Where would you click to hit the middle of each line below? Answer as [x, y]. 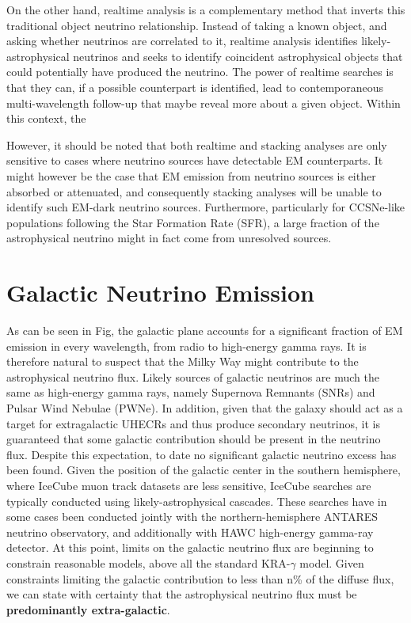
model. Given [332, 562]
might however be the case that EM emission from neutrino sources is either [191, 175]
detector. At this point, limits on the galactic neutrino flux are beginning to [190, 547]
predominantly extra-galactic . [88, 609]
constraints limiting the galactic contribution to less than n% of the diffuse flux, [200, 578]
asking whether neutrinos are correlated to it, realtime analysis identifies [182, 41]
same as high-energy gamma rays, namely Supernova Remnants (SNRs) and [191, 392]
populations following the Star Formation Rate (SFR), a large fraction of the [193, 222]
